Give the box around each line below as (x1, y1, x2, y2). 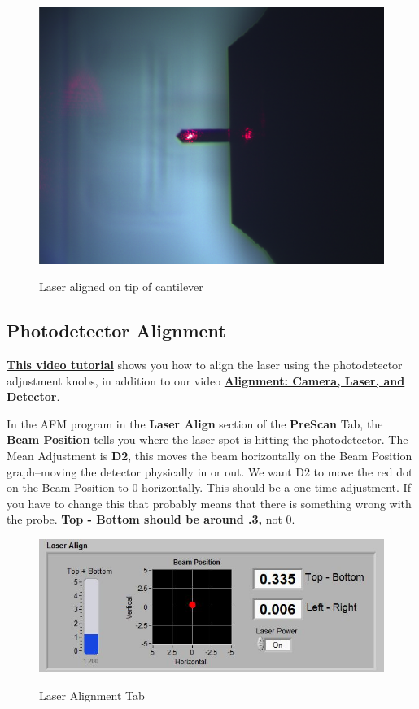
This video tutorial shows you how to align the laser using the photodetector (7, 356, 403, 372)
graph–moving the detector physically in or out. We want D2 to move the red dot (7, 463, 413, 480)
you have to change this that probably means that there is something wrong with (7, 494, 412, 511)
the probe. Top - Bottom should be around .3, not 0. (7, 511, 295, 528)
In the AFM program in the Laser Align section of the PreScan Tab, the (7, 415, 383, 432)
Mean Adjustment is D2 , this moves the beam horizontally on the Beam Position (7, 446, 412, 463)
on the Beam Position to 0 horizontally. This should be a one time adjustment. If (7, 479, 411, 496)
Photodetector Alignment (7, 318, 226, 343)
